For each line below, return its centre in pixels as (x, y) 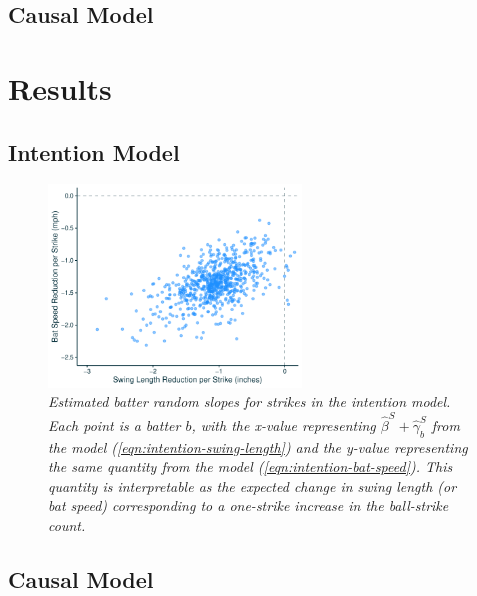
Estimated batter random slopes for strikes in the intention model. (249, 401)
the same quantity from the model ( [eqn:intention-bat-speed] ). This (250, 466)
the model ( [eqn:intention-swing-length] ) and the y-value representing (258, 446)
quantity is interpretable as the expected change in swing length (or (252, 485)
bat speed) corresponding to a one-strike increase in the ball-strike (248, 505)
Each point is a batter (114, 424)
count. (67, 524)
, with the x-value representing (283, 424)
